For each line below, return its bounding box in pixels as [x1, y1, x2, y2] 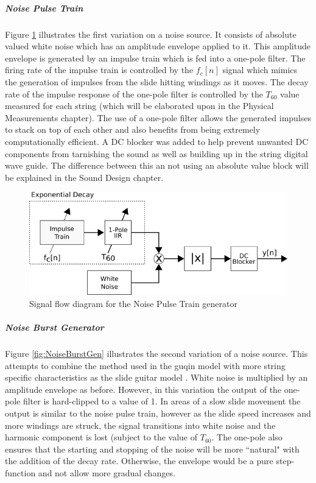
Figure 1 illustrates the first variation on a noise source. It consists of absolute [5, 27, 297, 40]
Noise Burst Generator [5, 321, 104, 334]
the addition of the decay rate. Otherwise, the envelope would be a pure [5, 454, 273, 467]
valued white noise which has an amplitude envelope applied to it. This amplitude [5, 40, 311, 52]
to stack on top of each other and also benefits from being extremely [5, 123, 261, 136]
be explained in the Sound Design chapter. [5, 171, 164, 183]
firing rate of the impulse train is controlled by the [5, 63, 194, 76]
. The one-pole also [211, 431, 283, 443]
